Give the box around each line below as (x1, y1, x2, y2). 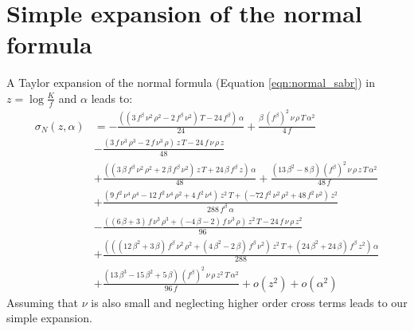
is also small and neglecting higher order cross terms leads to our (91, 294, 408, 310)
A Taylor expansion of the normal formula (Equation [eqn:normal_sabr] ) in (6, 74, 376, 91)
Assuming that (6, 294, 78, 310)
